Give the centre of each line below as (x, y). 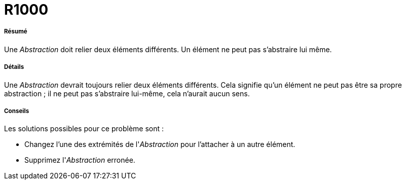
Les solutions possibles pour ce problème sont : (84, 129)
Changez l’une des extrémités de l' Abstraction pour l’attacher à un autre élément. (160, 144)
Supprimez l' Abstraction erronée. (80, 160)
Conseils (17, 111)
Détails (14, 67)
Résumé (16, 32)
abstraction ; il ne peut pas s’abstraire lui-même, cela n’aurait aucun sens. (127, 93)
